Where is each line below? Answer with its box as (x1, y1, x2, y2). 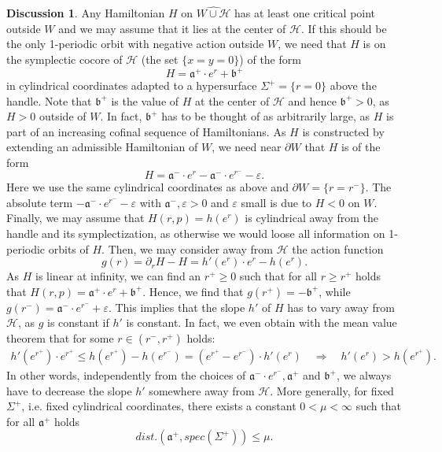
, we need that (278, 35, 347, 52)
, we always (336, 367, 392, 383)
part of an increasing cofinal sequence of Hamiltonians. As (6, 123, 286, 139)
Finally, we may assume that (6, 209, 145, 226)
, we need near (212, 139, 282, 155)
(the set (141, 51, 179, 67)
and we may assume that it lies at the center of (58, 20, 286, 36)
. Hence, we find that (142, 283, 244, 299)
